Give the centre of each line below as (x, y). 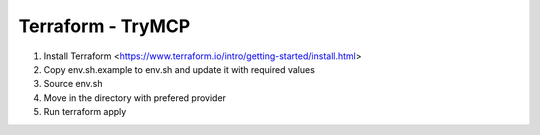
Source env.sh (73, 84)
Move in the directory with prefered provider (135, 97)
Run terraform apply (85, 112)
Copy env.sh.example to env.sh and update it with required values (179, 69)
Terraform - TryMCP (104, 26)
